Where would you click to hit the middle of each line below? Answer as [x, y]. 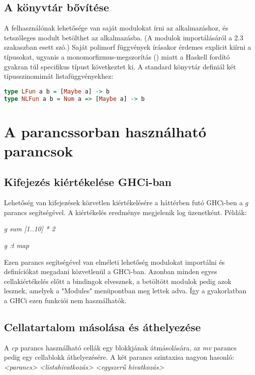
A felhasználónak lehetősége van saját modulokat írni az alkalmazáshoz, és [116, 28]
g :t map [17, 245]
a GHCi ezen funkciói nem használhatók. [65, 300]
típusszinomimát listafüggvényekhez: [59, 76]
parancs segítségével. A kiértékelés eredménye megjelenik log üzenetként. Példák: [126, 212]
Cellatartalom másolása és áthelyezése [102, 327]
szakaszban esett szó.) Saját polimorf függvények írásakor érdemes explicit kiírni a [128, 47]
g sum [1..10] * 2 [30, 229]
